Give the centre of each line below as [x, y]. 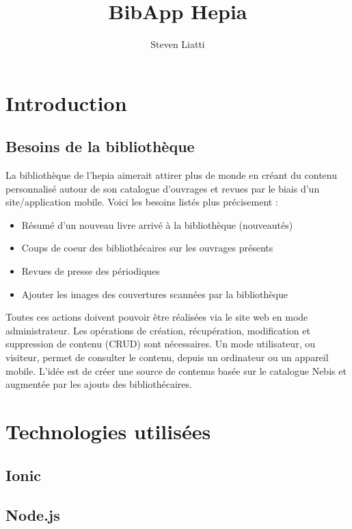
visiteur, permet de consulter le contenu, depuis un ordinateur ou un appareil [167, 357]
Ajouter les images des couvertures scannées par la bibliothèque [154, 294]
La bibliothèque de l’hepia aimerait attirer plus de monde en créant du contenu [172, 175]
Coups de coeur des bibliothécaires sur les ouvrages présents [147, 248]
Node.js [33, 515]
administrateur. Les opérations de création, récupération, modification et [158, 330]
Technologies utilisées [108, 431]
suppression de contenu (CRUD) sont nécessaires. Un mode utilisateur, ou [160, 344]
